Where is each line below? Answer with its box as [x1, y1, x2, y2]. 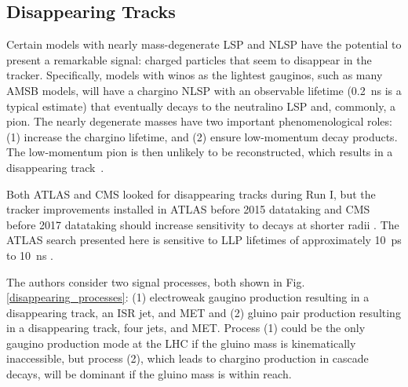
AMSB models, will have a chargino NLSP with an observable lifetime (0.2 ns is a [6, 82, 402, 98]
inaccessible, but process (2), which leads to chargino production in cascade [6, 350, 369, 367]
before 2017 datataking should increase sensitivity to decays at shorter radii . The [6, 216, 399, 232]
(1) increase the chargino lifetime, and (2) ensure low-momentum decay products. [6, 128, 398, 144]
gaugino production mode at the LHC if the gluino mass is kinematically [6, 334, 356, 351]
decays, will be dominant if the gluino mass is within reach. [6, 366, 292, 382]
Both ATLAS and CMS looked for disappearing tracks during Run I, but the [6, 185, 376, 202]
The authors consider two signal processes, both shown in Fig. [6, 273, 305, 290]
